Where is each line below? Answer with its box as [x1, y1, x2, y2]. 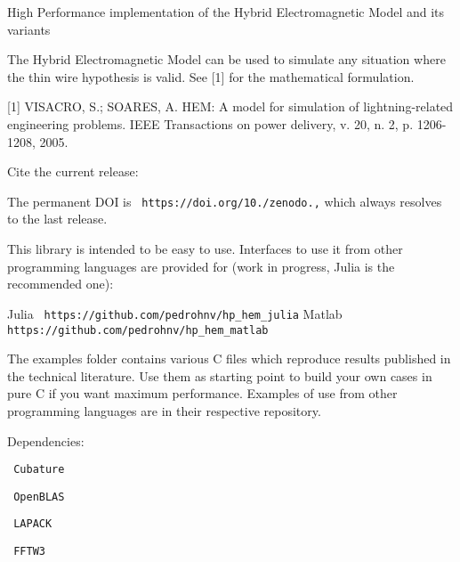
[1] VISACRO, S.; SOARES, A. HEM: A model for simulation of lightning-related [7, 97, 454, 116]
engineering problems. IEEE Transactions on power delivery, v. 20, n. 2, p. [7, 114, 414, 133]
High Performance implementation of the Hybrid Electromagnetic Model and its [7, 3, 445, 20]
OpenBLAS [13, 490, 65, 503]
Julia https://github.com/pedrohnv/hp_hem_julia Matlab [7, 304, 343, 322]
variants [7, 20, 51, 38]
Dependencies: [7, 431, 85, 450]
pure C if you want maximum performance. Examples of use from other [7, 384, 398, 403]
